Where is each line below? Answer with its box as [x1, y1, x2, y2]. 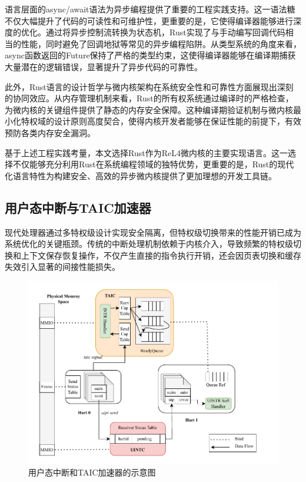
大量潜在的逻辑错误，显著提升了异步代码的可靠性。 [5, 60, 202, 72]
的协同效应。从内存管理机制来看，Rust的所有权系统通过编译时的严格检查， [5, 92, 294, 104]
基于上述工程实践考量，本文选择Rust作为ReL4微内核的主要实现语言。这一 [5, 146, 288, 159]
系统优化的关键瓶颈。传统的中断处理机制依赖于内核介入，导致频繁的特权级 [5, 237, 293, 250]
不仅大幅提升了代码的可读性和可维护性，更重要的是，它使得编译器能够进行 [5, 14, 293, 27]
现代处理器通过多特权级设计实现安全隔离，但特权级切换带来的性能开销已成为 [5, 226, 301, 238]
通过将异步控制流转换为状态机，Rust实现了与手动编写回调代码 [45, 26, 285, 38]
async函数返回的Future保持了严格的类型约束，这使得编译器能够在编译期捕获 [5, 49, 296, 61]
